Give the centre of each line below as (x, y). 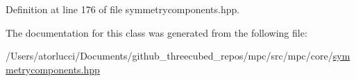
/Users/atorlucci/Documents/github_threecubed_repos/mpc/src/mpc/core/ (169, 56)
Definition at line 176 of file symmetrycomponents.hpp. (123, 9)
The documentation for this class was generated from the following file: (156, 32)
